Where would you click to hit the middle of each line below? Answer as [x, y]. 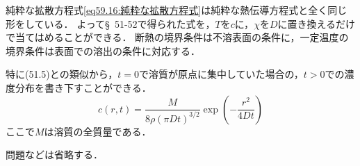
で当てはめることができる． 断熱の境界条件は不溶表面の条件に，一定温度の [177, 37]
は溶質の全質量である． [98, 131]
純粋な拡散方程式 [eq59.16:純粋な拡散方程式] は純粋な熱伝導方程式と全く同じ [177, 10]
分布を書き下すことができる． [83, 87]
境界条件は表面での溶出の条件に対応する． [103, 50]
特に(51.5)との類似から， [62, 74]
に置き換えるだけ [317, 23]
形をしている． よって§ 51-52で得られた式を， [111, 23]
